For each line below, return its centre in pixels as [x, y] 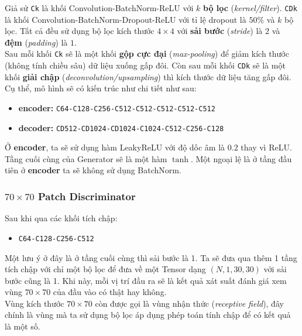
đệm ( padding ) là [36, 42]
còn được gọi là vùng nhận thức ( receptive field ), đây [189, 303]
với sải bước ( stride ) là [220, 31]
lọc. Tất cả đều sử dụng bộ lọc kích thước [80, 31]
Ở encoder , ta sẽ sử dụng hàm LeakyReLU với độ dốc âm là [115, 147]
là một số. [23, 326]
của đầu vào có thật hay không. [110, 292]
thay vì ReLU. [266, 147]
